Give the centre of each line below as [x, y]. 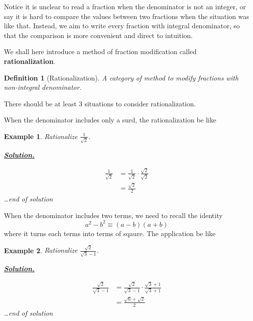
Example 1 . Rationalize [41, 136]
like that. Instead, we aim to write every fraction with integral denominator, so [122, 26]
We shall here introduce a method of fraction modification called [100, 51]
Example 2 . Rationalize [41, 250]
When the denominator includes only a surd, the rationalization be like [110, 120]
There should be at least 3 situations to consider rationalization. [100, 103]
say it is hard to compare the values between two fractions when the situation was [126, 16]
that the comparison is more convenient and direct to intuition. [98, 35]
